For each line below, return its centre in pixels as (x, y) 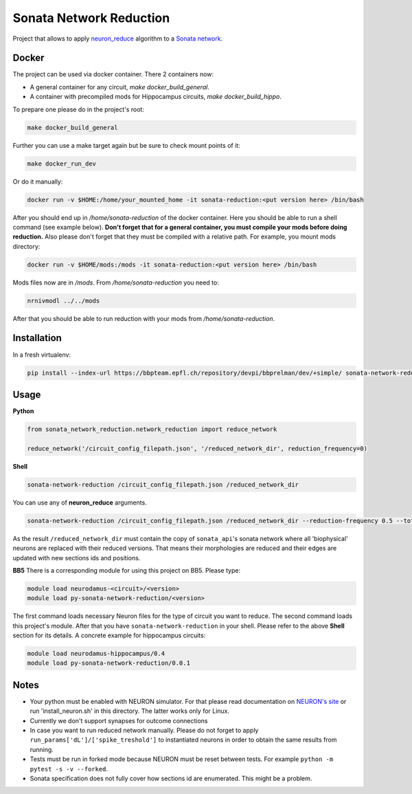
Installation (37, 338)
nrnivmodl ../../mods (64, 300)
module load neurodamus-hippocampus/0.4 (96, 654)
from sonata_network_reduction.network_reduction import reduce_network (152, 429)
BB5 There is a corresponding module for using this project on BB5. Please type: (126, 570)
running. (42, 749)
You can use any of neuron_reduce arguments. (80, 503)
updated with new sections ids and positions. (77, 558)
